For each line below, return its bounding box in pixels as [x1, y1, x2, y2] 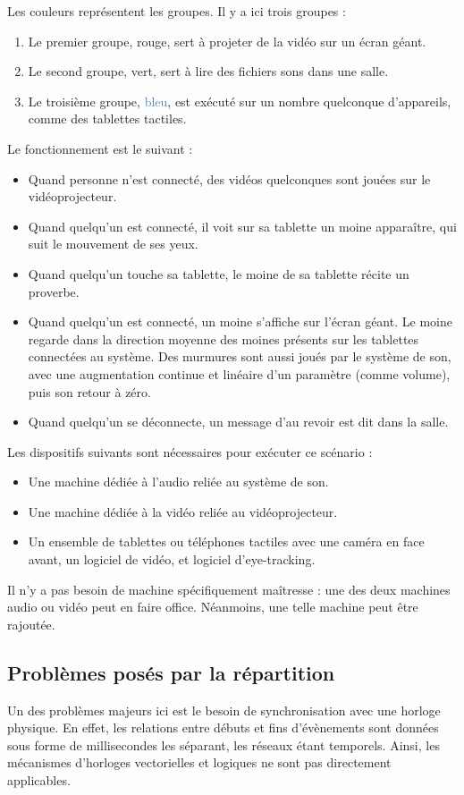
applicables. [7, 771, 71, 790]
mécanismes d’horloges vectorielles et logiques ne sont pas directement [7, 753, 392, 772]
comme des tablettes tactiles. [28, 109, 187, 128]
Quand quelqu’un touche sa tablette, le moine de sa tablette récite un [28, 264, 409, 283]
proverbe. [28, 282, 80, 300]
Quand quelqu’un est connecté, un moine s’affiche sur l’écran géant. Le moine [28, 312, 452, 331]
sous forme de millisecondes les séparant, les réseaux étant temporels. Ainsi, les [7, 735, 440, 754]
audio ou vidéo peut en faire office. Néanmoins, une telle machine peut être [7, 597, 418, 616]
